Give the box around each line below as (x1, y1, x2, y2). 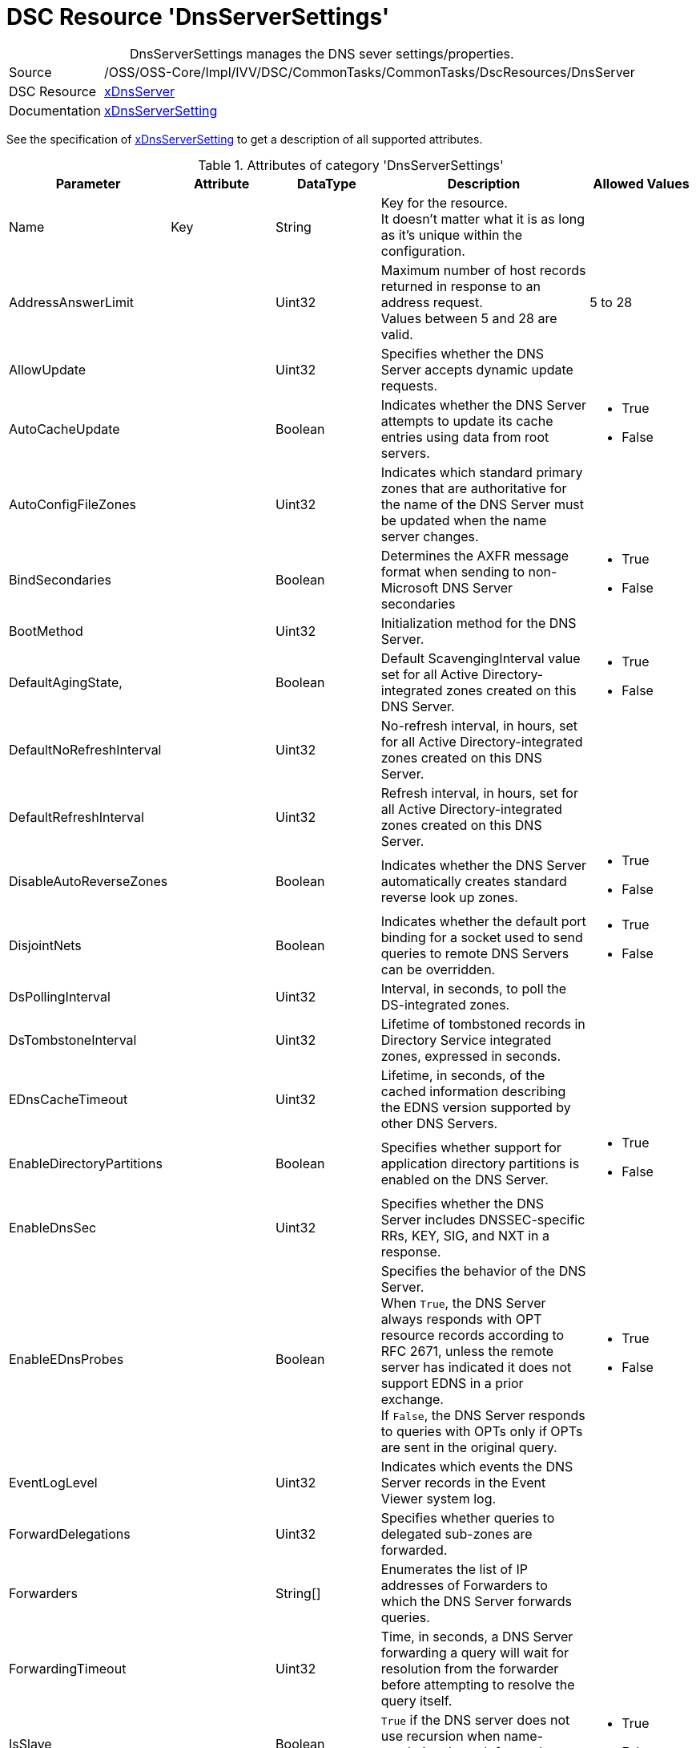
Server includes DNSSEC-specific (380, 1211, 585, 1228)
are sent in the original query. (380, 1438, 557, 1455)
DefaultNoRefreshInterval (9, 741, 162, 758)
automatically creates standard (380, 872, 567, 889)
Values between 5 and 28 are (380, 310, 557, 326)
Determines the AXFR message (380, 547, 569, 564)
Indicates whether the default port (380, 912, 586, 929)
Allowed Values (593, 175, 690, 192)
